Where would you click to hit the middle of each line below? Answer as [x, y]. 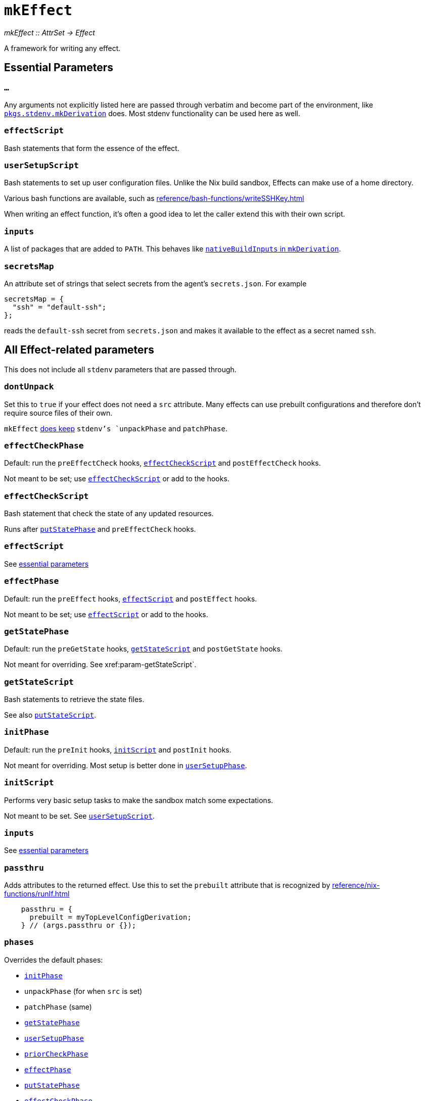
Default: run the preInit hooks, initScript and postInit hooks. [118, 749]
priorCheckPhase [56, 1054]
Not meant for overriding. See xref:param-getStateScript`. [100, 665]
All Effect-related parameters [79, 350]
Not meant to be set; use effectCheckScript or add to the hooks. [117, 479]
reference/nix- [356, 885]
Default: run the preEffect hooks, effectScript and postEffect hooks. [131, 598]
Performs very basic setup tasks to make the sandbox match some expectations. [139, 800]
